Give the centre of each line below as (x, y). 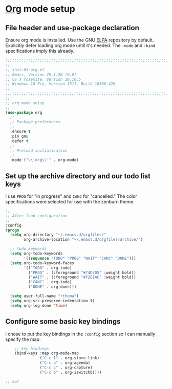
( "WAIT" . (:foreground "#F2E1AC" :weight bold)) (82, 277)
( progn (12, 230)
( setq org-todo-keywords (36, 254)
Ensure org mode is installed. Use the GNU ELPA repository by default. (80, 40)
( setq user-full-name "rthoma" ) (45, 296)
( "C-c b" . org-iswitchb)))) (71, 372)
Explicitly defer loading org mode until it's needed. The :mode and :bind (80, 45)
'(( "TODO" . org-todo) (48, 268)
